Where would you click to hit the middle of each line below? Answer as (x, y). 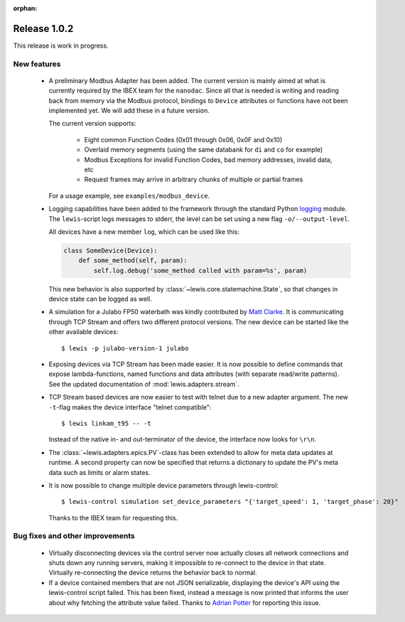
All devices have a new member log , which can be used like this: (144, 232)
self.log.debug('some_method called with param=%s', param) (200, 270)
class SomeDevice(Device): (110, 250)
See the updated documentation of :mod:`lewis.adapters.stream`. (144, 384)
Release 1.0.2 (43, 28)
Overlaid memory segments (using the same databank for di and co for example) (204, 150)
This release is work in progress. (61, 45)
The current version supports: (92, 124)
